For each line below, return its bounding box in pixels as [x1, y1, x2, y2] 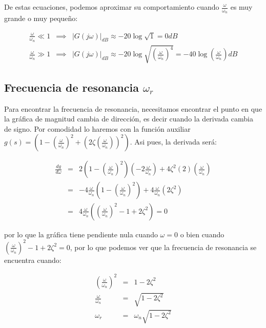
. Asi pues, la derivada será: [130, 136, 217, 147]
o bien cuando [180, 229, 224, 239]
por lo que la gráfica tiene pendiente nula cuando [4, 229, 158, 239]
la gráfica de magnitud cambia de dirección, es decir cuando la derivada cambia [4, 113, 253, 124]
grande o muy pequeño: [4, 13, 78, 24]
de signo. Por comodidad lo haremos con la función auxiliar [4, 123, 191, 134]
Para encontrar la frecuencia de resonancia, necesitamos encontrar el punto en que [4, 103, 262, 114]
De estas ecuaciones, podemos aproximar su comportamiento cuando [4, 2, 219, 12]
